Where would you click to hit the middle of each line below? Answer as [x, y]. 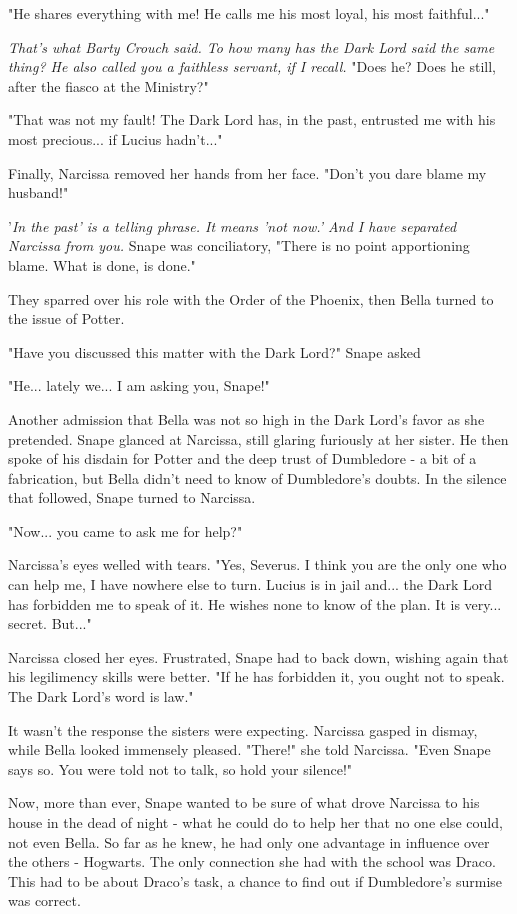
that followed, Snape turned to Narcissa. [132, 497]
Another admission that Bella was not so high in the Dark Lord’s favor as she [246, 418]
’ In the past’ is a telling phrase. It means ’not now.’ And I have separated [232, 225]
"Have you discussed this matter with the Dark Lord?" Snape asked [214, 351]
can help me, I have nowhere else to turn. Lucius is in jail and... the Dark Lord [250, 584]
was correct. [44, 900]
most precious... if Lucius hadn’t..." [115, 138]
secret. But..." [50, 623]
